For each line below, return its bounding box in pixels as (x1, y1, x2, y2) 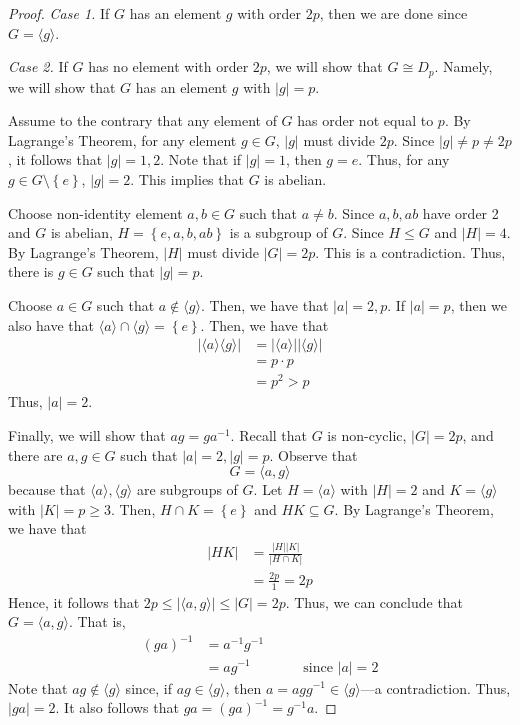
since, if (125, 677, 172, 698)
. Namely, (434, 56, 493, 77)
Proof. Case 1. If (8, 3, 110, 23)
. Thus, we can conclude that (285, 591, 464, 612)
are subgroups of (136, 479, 238, 500)
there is (8, 261, 54, 282)
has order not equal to (297, 110, 434, 131)
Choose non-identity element (8, 202, 183, 223)
